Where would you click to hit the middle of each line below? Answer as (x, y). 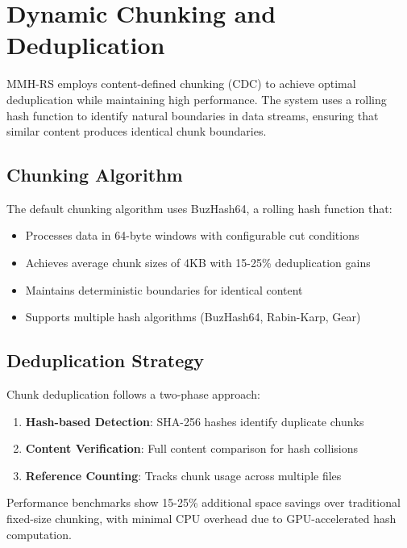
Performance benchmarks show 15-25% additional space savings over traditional (203, 502)
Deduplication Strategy (106, 360)
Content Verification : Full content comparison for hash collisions (192, 448)
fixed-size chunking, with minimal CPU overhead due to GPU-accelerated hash (201, 519)
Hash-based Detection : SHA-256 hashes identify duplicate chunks (195, 421)
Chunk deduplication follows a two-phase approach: (133, 394)
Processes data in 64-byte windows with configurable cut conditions (192, 235)
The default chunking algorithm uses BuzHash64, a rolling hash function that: (199, 208)
